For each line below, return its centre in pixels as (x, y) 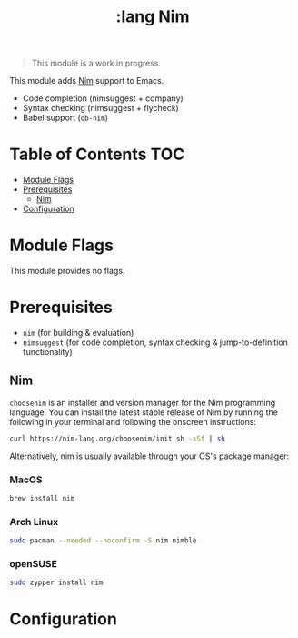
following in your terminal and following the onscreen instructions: (133, 421)
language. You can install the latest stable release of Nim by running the (144, 412)
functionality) (47, 352)
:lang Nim (153, 17)
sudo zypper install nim (56, 583)
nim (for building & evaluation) (78, 333)
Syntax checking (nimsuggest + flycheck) (100, 108)
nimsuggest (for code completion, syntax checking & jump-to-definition (155, 342)
